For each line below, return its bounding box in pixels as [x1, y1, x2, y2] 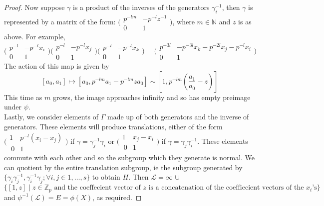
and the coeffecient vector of [54, 184, 141, 192]
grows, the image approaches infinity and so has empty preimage [52, 92, 251, 102]
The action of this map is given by [4, 61, 109, 71]
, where [172, 16, 195, 26]
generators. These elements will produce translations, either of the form [4, 121, 223, 131]
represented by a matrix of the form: [4, 16, 116, 26]
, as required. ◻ [92, 192, 142, 202]
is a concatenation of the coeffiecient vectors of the [148, 184, 304, 192]
